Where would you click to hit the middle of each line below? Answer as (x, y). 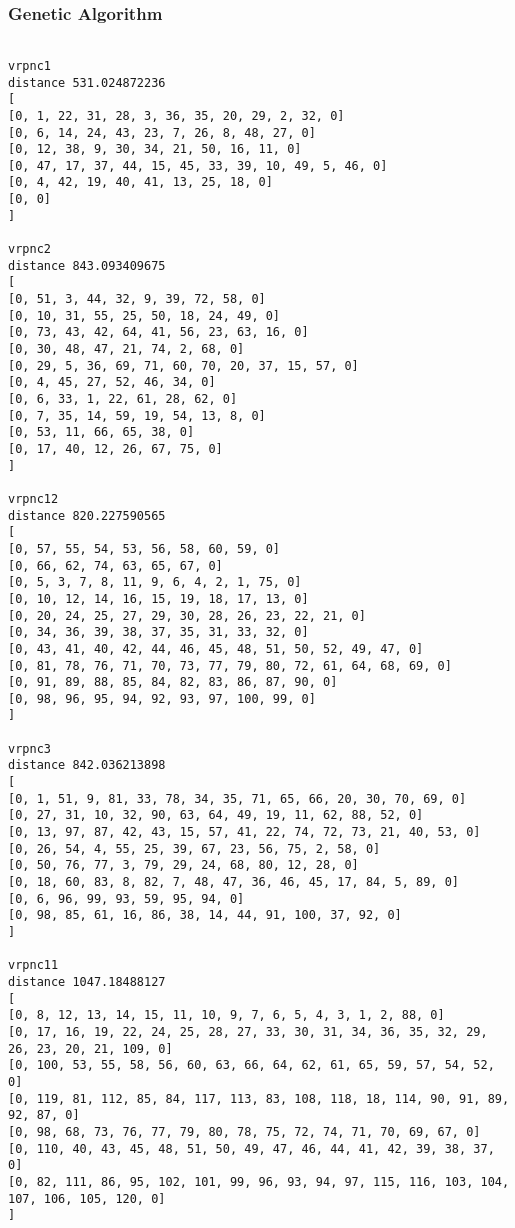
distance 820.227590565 (87, 515)
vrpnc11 (33, 965)
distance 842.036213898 (87, 765)
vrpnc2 (29, 249)
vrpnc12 (33, 498)
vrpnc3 (29, 748)
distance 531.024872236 (87, 82)
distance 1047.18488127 (87, 981)
